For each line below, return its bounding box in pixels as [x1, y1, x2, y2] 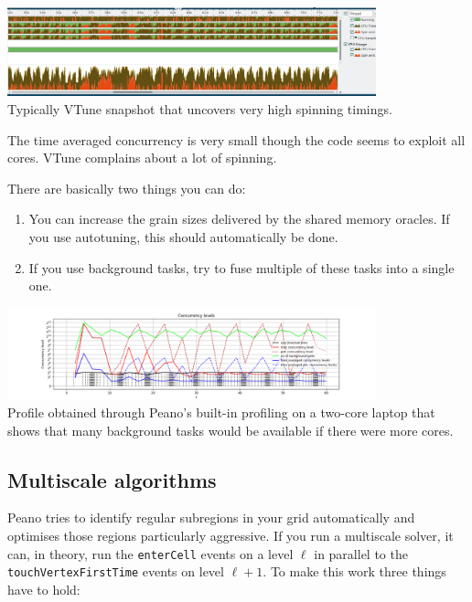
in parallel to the [314, 544, 408, 563]
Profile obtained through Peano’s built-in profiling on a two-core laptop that [7, 403, 435, 422]
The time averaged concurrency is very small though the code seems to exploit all [7, 130, 466, 149]
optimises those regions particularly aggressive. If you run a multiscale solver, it [7, 526, 454, 545]
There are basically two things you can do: [7, 178, 246, 197]
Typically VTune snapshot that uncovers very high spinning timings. [7, 99, 392, 118]
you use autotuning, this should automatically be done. [28, 227, 338, 246]
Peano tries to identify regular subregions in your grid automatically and [7, 508, 415, 527]
